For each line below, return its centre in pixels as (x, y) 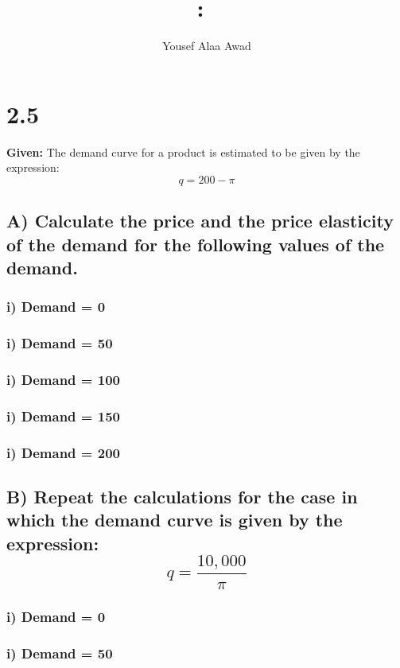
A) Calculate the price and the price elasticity (200, 221)
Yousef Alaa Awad (207, 46)
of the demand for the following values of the (196, 244)
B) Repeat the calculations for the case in (182, 497)
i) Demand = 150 (63, 416)
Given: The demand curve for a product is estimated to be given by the (183, 151)
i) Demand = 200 (63, 452)
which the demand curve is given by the (175, 520)
